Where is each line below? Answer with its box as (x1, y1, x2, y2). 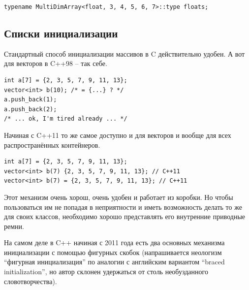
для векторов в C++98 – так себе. (4, 58, 107, 68)
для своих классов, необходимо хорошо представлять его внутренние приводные (4, 211, 246, 222)
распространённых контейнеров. (4, 139, 100, 150)
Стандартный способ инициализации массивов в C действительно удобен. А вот (4, 48, 245, 59)
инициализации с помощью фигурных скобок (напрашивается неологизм (4, 247, 222, 257)
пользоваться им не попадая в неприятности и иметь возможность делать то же (4, 201, 242, 212)
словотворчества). (4, 276, 57, 286)
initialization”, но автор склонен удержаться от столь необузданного (4, 266, 208, 277)
